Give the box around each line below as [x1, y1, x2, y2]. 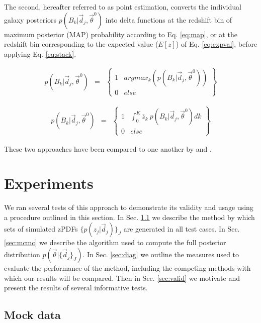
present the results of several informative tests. [4, 282, 148, 293]
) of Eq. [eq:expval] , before [176, 39, 257, 49]
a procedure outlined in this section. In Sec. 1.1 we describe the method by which [4, 211, 255, 222]
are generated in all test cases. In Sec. [123, 224, 240, 234]
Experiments [4, 173, 94, 193]
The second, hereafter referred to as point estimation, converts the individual [4, 2, 241, 12]
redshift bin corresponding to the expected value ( [4, 39, 158, 49]
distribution [4, 249, 40, 260]
